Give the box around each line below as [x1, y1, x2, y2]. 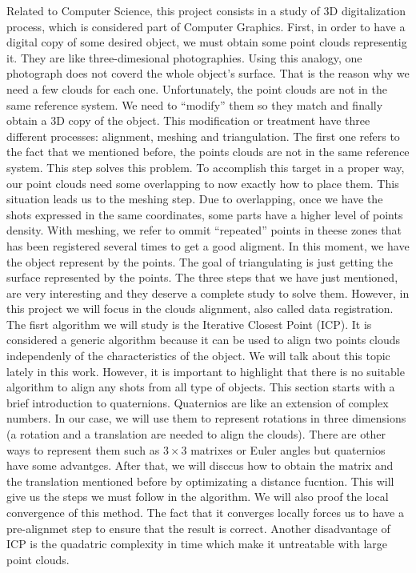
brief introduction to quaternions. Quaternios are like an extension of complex [6, 394, 389, 411]
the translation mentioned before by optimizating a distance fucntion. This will [6, 472, 394, 489]
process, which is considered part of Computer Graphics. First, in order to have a [6, 18, 406, 34]
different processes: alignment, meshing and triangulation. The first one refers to [6, 127, 400, 144]
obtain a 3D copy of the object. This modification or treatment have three [6, 112, 370, 129]
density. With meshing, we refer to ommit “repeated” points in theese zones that [6, 222, 402, 238]
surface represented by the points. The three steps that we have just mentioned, [6, 269, 398, 286]
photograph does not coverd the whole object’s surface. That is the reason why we [6, 65, 410, 82]
